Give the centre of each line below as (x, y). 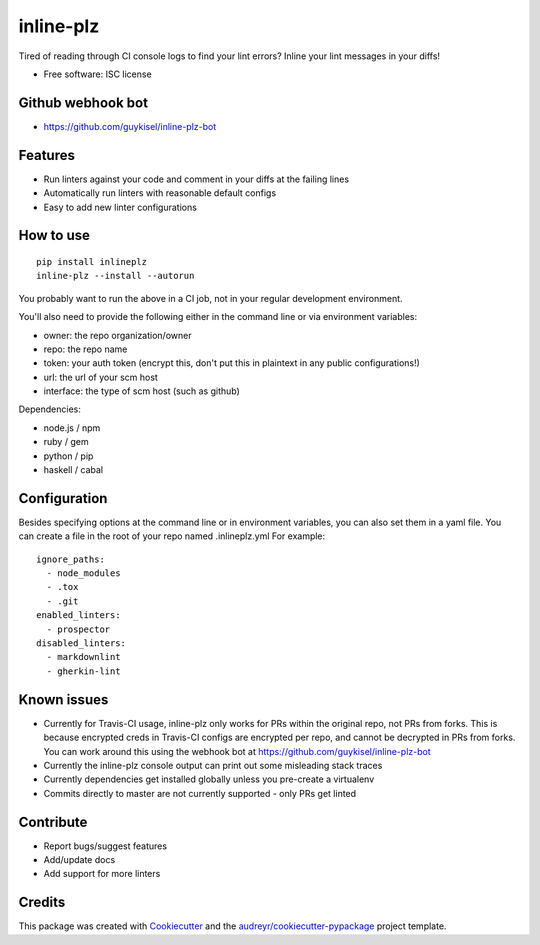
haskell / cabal (73, 470)
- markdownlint (83, 657)
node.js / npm (72, 427)
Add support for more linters (102, 874)
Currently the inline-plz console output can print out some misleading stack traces (213, 765)
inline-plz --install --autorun (115, 276)
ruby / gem (66, 442)
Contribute (53, 821)
